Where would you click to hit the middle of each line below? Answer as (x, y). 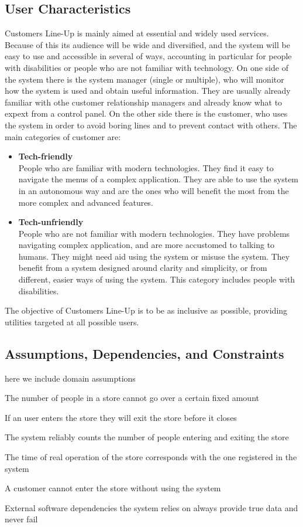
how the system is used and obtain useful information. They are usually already (148, 91)
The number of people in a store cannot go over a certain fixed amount (132, 398)
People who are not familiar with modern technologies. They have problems (154, 233)
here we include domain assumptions (70, 378)
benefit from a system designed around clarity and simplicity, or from (143, 268)
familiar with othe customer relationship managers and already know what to (144, 102)
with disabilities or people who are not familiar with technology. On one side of (147, 67)
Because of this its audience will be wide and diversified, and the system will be (147, 44)
